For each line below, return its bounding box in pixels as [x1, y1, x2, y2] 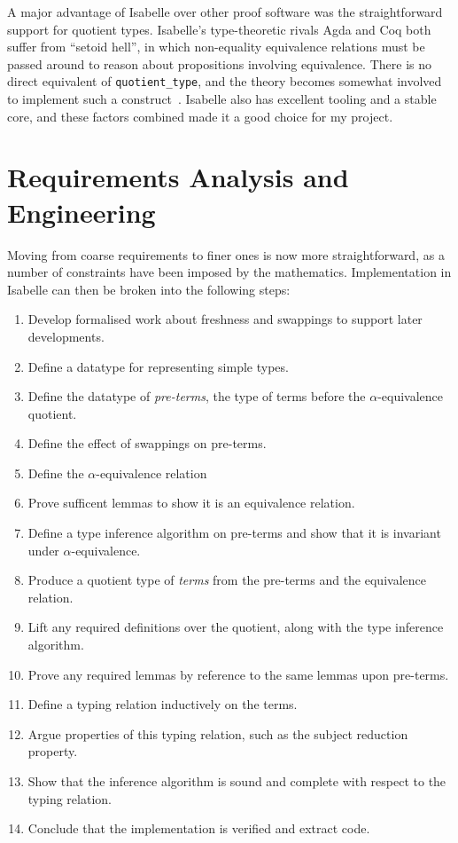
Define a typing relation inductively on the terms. [27, 695, 298, 713]
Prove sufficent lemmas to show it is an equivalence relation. [27, 493, 355, 512]
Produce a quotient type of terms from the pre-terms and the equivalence [27, 571, 426, 589]
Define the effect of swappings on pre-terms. [27, 434, 267, 453]
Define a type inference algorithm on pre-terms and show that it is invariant [27, 524, 441, 542]
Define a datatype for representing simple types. [27, 357, 289, 375]
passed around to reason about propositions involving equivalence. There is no [7, 54, 431, 73]
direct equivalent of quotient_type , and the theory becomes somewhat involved [7, 72, 442, 91]
